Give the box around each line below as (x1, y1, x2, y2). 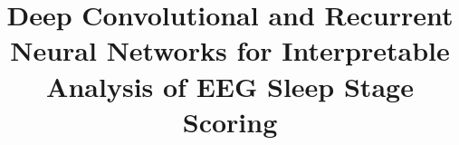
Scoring (182, 102, 278, 140)
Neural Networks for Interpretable (10, 32, 450, 69)
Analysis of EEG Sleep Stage (46, 67, 414, 104)
